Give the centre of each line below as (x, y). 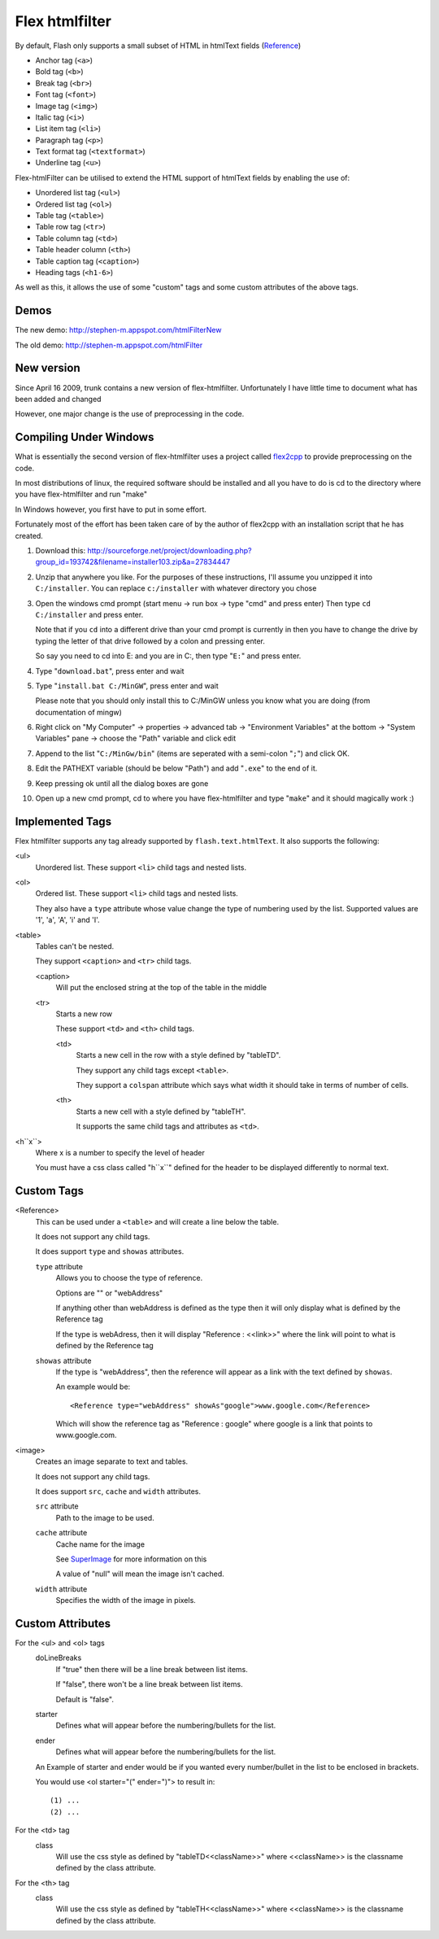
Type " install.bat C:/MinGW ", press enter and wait (127, 686)
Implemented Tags (63, 821)
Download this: (60, 550)
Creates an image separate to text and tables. (112, 1461)
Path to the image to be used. (105, 1518)
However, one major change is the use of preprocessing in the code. (130, 414)
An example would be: (93, 1387)
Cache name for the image (100, 1544)
